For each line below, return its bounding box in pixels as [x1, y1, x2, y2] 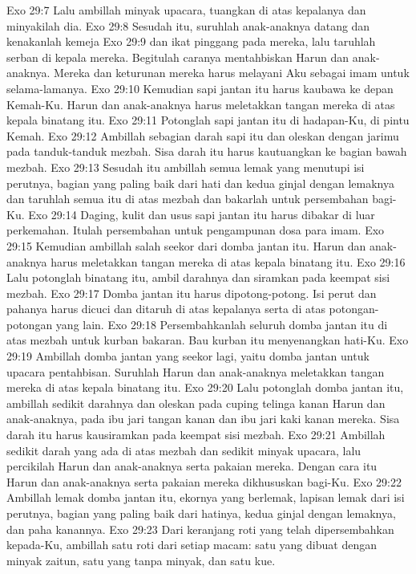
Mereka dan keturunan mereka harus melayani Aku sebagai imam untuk [54, 64, 410, 81]
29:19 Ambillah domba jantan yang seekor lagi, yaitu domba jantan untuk [6, 348, 370, 364]
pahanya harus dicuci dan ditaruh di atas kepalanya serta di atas [6, 300, 325, 317]
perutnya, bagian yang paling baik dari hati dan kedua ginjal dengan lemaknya [6, 174, 394, 191]
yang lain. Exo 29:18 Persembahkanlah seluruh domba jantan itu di [55, 315, 388, 332]
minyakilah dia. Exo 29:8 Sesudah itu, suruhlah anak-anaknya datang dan [6, 17, 370, 34]
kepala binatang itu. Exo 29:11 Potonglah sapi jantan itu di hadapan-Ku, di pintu [6, 112, 410, 128]
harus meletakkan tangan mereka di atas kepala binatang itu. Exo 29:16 [50, 253, 406, 270]
